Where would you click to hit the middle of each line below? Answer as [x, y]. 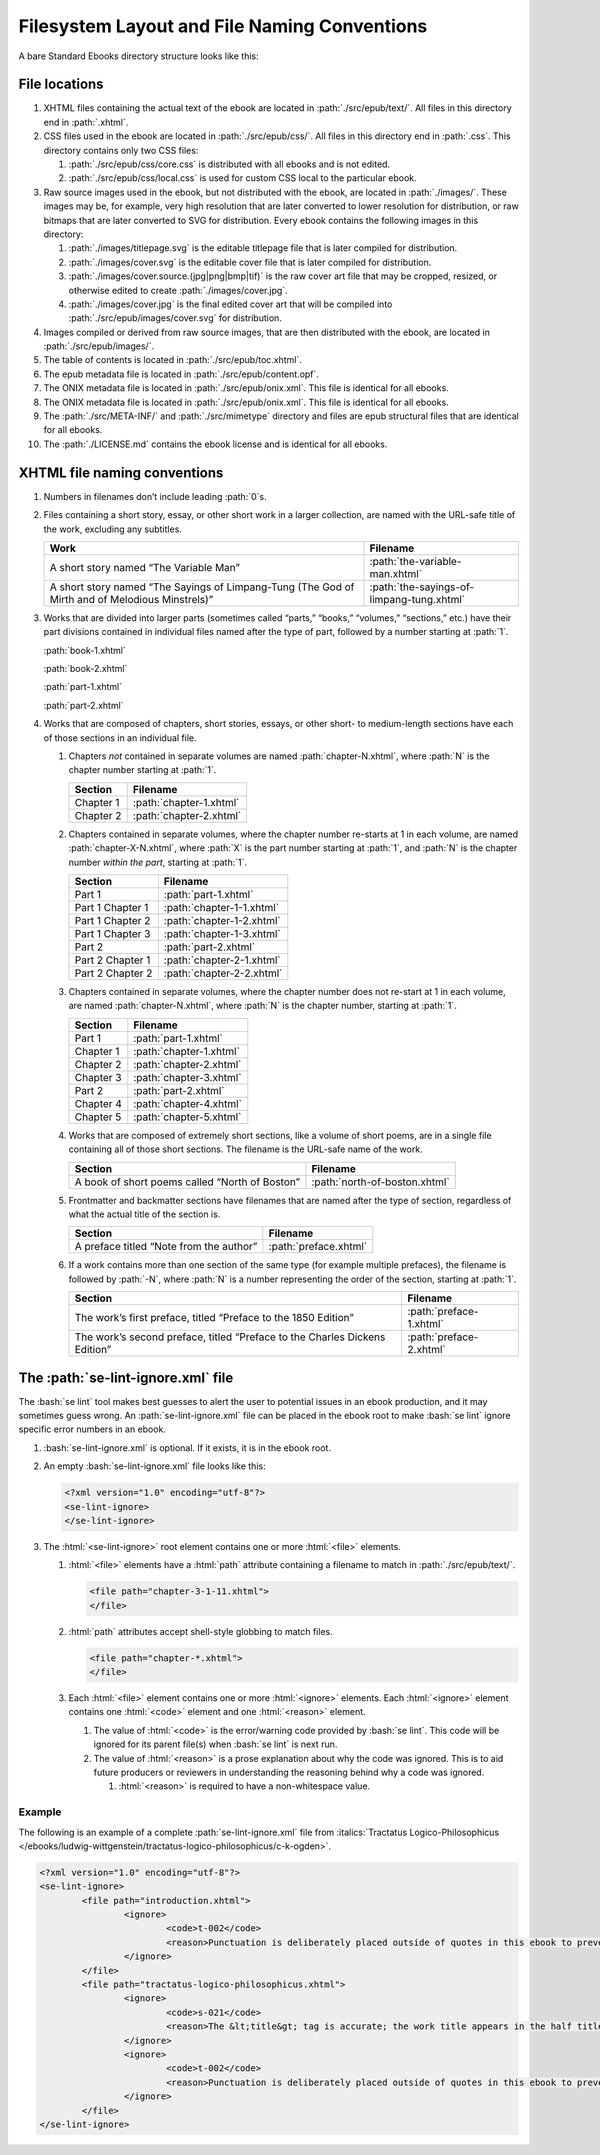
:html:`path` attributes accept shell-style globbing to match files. [201, 1631]
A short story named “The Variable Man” [144, 567]
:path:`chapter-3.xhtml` [187, 1077]
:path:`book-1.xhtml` [85, 650]
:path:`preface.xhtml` [318, 1247]
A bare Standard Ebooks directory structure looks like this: [138, 56]
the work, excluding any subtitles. [112, 529]
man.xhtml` [396, 573]
